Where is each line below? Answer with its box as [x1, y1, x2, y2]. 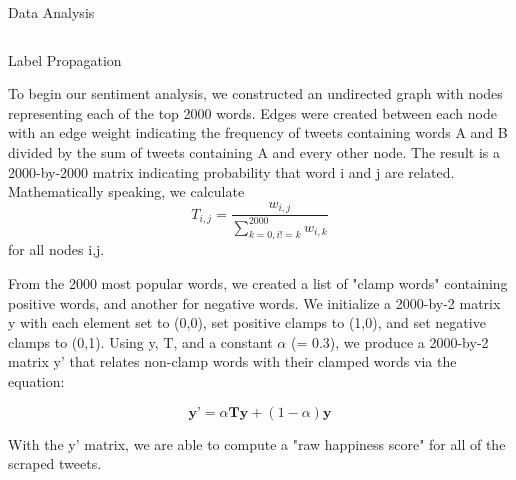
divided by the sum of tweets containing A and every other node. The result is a [8, 141, 500, 162]
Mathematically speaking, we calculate [8, 181, 245, 202]
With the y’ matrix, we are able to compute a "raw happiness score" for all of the [8, 433, 506, 454]
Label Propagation [8, 49, 122, 70]
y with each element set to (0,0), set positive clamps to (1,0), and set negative [8, 312, 486, 333]
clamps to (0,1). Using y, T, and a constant [8, 331, 273, 352]
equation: [8, 370, 65, 391]
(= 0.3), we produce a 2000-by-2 [290, 331, 489, 352]
